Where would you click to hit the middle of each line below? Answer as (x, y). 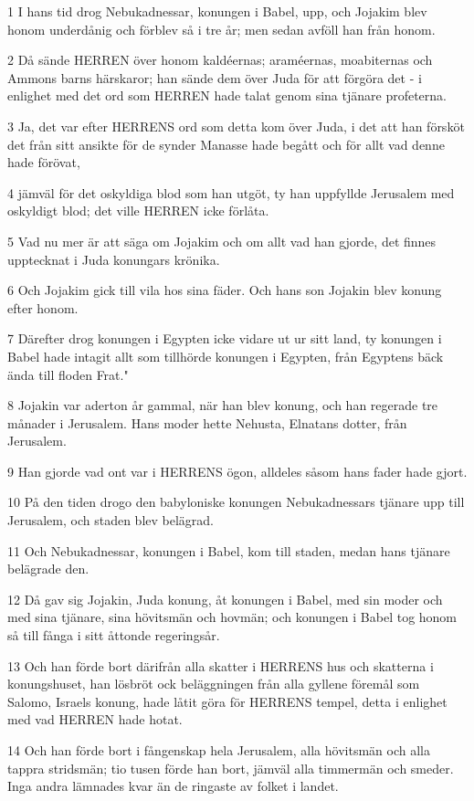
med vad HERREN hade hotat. (95, 719)
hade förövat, (44, 162)
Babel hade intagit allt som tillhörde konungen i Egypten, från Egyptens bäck (226, 356)
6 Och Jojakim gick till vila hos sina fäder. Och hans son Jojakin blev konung (225, 290)
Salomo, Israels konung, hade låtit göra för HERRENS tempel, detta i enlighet (227, 701)
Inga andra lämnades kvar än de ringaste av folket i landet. (173, 786)
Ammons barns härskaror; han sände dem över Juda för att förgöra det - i (215, 77)
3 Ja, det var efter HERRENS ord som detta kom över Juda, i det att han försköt (236, 126)
